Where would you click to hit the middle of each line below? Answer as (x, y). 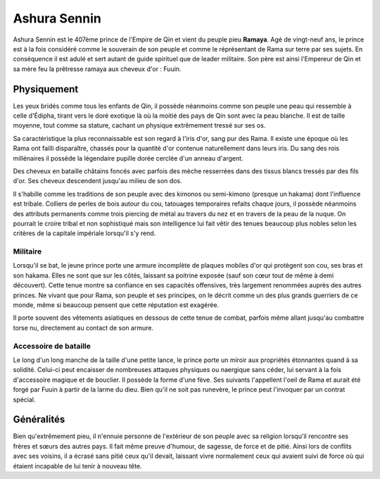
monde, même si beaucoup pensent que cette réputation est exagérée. (116, 305)
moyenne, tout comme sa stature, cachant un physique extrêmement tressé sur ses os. (139, 125)
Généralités (39, 419)
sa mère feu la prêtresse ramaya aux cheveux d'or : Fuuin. (97, 69)
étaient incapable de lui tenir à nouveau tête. (77, 466)
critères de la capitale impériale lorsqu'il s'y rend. (84, 233)
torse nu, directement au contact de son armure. (83, 328)
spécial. (24, 399)
